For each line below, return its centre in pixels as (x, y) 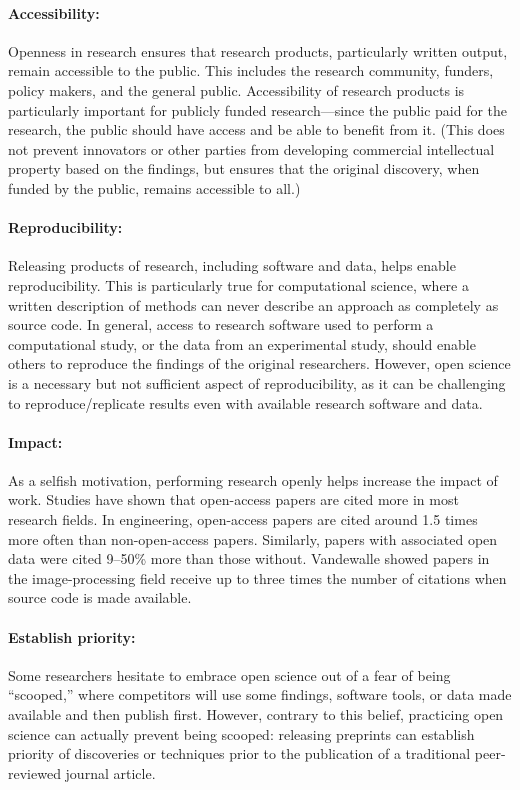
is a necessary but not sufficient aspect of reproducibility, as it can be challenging (257, 382)
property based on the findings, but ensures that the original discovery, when (244, 168)
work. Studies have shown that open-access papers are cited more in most (233, 499)
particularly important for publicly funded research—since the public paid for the (258, 109)
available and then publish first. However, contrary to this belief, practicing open (256, 714)
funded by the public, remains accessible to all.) (154, 187)
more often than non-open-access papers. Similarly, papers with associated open (253, 538)
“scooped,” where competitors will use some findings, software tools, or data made (260, 694)
